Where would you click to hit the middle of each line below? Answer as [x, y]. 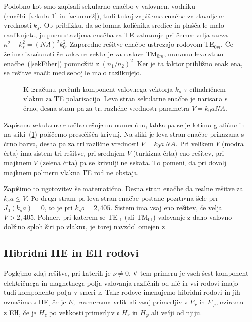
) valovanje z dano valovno [193, 217]
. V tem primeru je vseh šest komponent [188, 273]
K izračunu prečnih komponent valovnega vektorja [98, 89]
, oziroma [230, 302]
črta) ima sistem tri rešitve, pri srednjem [64, 153]
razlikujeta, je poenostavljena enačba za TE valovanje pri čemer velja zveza [116, 34]
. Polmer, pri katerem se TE [76, 217]
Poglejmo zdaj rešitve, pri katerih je [57, 273]
